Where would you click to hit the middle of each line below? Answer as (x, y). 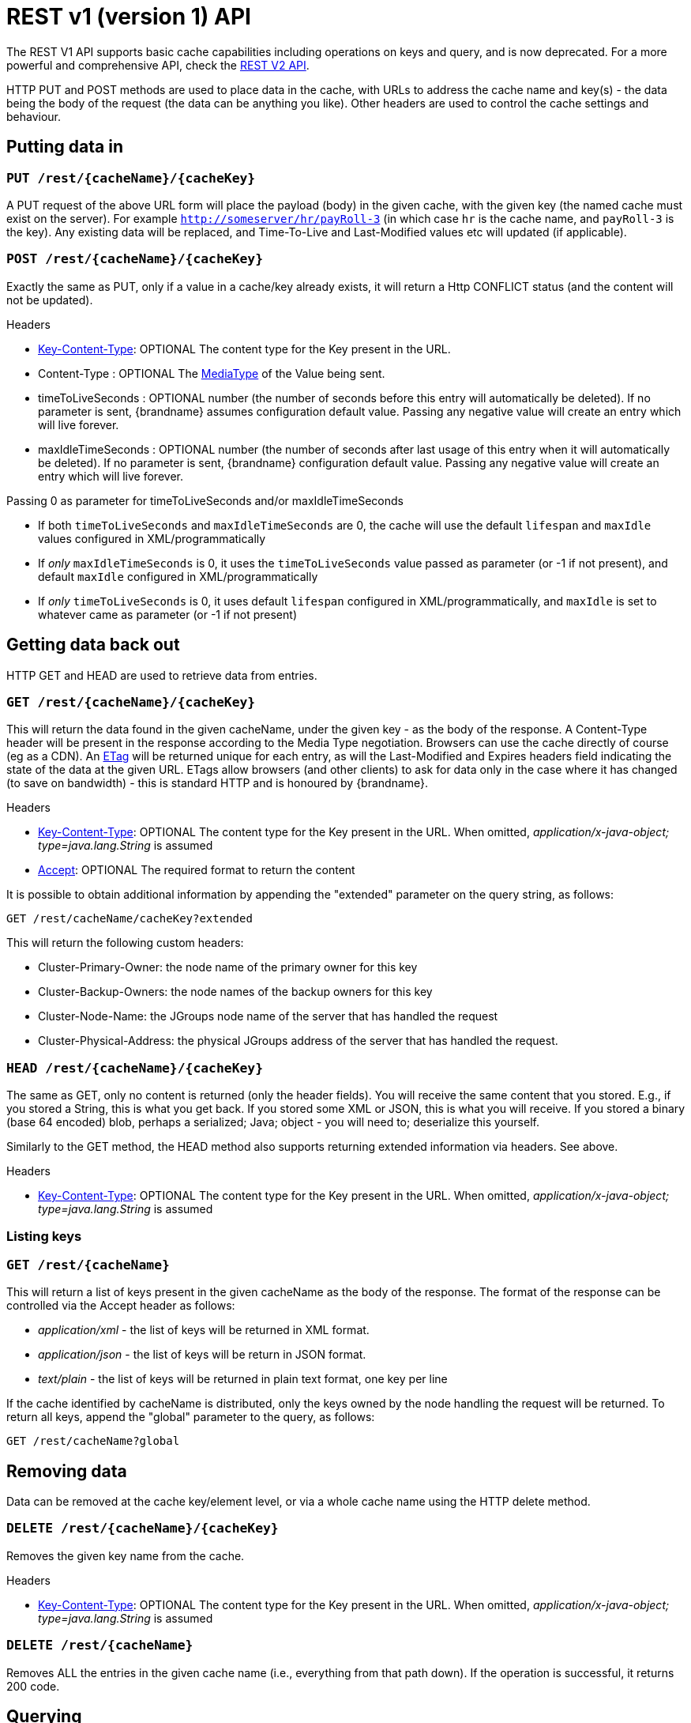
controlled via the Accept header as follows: (121, 1306)
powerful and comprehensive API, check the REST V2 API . (158, 65)
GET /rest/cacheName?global (93, 1441)
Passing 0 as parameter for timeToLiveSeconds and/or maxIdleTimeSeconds (205, 500)
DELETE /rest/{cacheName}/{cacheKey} (143, 1529)
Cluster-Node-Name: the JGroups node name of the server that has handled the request (268, 1016)
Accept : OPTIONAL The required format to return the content (197, 870)
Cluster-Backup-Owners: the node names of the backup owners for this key (235, 992)
